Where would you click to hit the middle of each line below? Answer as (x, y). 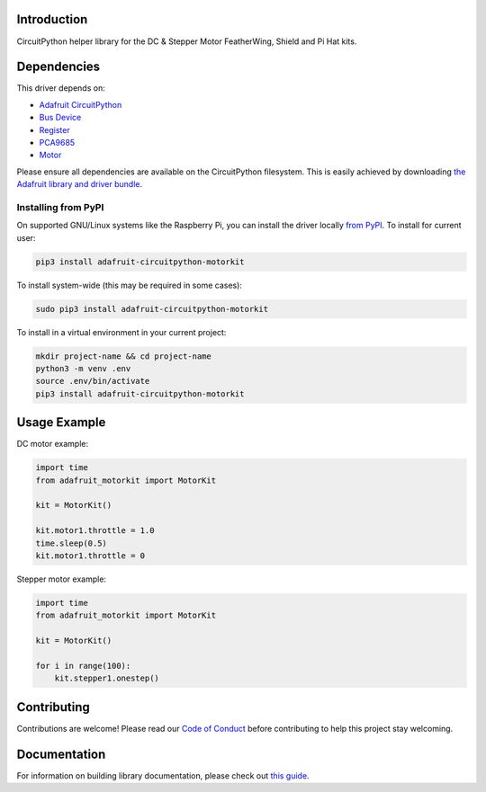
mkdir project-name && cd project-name (123, 356)
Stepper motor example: (62, 579)
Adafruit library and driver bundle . (80, 184)
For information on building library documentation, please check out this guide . (163, 775)
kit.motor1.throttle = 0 (90, 556)
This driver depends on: (61, 88)
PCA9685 (57, 142)
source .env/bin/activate (93, 381)
